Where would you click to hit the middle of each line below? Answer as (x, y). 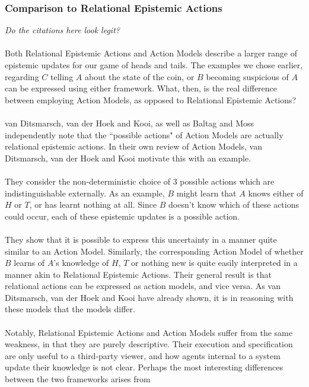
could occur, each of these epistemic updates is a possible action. (122, 216)
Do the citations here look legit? (62, 30)
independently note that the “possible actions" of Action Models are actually (144, 134)
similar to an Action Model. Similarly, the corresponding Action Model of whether (154, 251)
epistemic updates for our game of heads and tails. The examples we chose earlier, (154, 65)
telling (62, 76)
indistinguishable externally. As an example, (85, 193)
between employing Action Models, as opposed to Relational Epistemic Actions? (151, 99)
